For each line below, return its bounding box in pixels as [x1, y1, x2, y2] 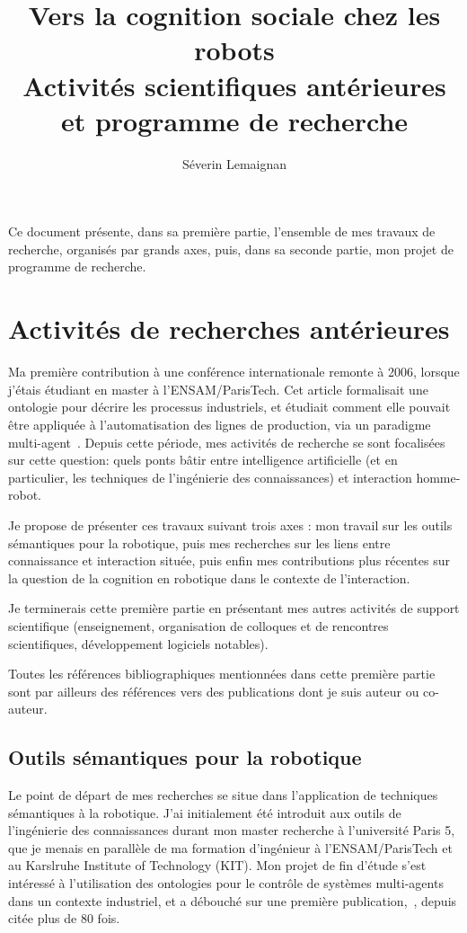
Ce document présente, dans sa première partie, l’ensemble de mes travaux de [8, 222, 436, 241]
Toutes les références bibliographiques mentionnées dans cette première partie [8, 664, 436, 683]
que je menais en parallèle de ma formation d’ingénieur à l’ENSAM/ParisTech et [8, 838, 453, 857]
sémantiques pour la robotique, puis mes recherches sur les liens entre [8, 533, 391, 552]
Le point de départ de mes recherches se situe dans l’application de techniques [8, 786, 438, 804]
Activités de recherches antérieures [8, 310, 450, 347]
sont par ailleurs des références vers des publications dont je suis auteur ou [8, 681, 419, 700]
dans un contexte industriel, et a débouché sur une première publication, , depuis [8, 891, 457, 910]
